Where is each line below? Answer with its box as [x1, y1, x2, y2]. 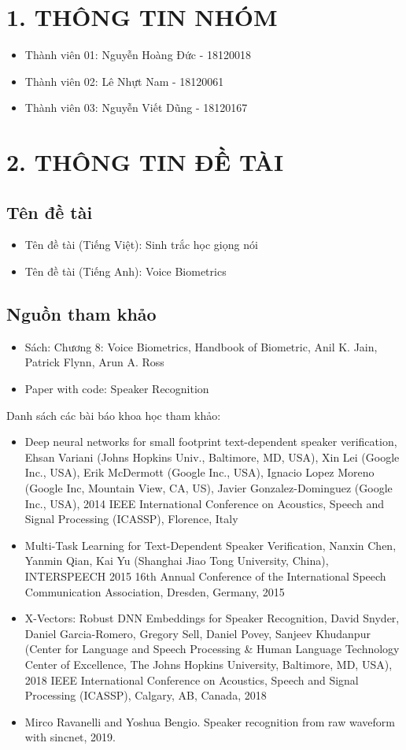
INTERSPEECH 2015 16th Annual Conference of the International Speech [24, 568, 386, 584]
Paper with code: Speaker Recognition [24, 381, 209, 397]
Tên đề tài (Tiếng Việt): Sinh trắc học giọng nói [24, 236, 258, 253]
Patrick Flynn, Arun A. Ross [24, 354, 164, 370]
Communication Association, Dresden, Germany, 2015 [24, 583, 285, 600]
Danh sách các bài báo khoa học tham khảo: [6, 407, 221, 423]
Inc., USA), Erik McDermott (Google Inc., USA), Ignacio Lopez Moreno [24, 464, 375, 481]
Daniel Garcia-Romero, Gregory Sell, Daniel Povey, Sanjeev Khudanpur [24, 625, 371, 641]
